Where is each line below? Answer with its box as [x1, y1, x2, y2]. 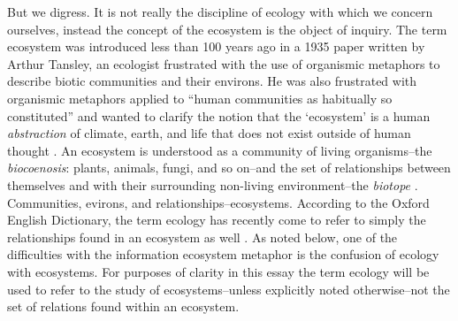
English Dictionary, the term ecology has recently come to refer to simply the [7, 210, 426, 229]
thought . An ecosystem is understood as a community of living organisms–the [7, 141, 432, 159]
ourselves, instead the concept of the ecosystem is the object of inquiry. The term [7, 19, 447, 38]
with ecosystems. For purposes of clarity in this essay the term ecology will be [7, 262, 430, 280]
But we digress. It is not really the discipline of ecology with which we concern [7, 3, 433, 20]
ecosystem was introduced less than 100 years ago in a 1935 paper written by [7, 37, 425, 56]
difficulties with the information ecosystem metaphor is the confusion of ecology [7, 245, 439, 264]
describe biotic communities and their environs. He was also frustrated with [7, 72, 417, 90]
